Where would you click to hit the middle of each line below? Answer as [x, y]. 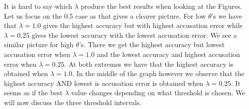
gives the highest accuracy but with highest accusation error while [143, 25]
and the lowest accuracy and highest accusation [168, 54]
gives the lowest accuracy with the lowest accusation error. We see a [134, 35]
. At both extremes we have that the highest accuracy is [149, 64]
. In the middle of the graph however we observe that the [158, 73]
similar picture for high [39, 44]
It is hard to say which [38, 6]
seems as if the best [33, 93]
